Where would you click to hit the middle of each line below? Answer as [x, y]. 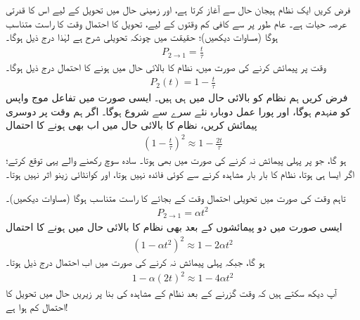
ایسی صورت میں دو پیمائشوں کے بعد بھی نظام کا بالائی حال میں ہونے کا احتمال [174, 227]
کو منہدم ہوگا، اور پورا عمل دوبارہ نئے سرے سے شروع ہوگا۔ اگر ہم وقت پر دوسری [178, 111]
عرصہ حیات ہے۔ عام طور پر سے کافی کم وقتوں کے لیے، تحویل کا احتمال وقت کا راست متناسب [176, 23]
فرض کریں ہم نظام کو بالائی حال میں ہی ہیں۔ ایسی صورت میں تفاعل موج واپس [177, 97]
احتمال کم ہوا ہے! [37, 307]
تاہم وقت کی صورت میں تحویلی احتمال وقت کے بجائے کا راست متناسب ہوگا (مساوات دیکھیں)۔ [176, 197]
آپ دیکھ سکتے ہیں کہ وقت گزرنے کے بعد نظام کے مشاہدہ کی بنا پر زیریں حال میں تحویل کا [171, 293]
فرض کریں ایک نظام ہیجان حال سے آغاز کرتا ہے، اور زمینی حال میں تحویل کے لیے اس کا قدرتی [178, 9]
